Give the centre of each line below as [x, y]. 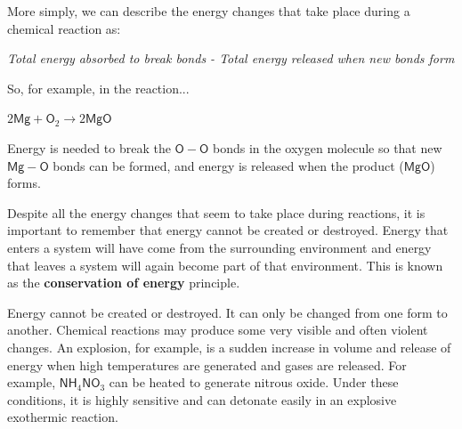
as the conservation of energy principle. [124, 283]
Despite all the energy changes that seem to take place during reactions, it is [216, 212]
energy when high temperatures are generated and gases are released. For [207, 364]
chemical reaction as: [64, 28]
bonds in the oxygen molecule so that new [327, 147]
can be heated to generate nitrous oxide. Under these [254, 382]
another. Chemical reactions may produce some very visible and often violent [218, 330]
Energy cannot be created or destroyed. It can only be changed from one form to [227, 312]
